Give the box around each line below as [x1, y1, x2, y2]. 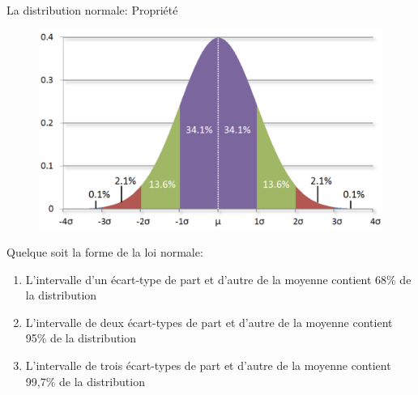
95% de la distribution [25, 329, 137, 346]
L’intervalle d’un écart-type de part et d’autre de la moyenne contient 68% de [25, 270, 412, 287]
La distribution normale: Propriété [6, 2, 178, 18]
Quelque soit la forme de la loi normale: [6, 243, 203, 260]
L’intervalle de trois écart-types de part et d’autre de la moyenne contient [25, 356, 391, 373]
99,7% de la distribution [25, 372, 145, 389]
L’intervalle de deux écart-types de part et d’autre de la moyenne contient [25, 313, 393, 330]
